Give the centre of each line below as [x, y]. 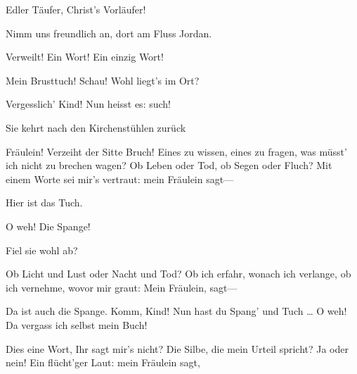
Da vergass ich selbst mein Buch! [77, 324]
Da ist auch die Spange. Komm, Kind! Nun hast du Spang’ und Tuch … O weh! [176, 311]
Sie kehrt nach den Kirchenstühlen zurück [96, 127]
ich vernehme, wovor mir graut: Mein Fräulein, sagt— [122, 287]
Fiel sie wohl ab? [42, 250]
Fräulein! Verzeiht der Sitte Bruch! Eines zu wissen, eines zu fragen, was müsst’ [176, 151]
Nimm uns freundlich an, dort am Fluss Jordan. [109, 33]
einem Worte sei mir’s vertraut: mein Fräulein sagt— [120, 179]
